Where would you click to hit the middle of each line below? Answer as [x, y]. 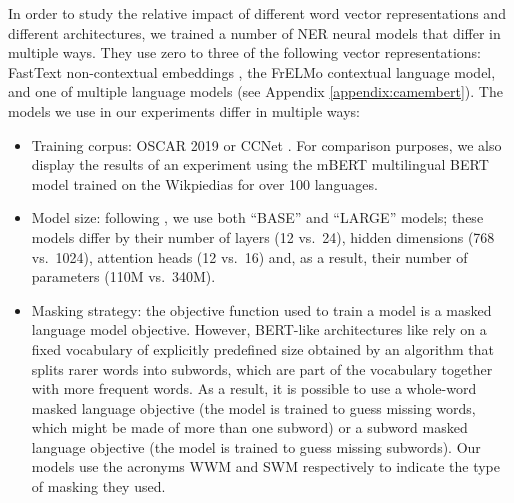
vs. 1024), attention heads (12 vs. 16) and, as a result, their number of [249, 256]
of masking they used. [98, 486]
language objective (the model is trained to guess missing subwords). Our [256, 446]
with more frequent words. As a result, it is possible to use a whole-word [254, 388]
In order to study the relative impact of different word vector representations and [257, 13]
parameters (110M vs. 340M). [123, 276]
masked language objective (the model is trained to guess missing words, [253, 407]
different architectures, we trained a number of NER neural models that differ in [254, 32]
